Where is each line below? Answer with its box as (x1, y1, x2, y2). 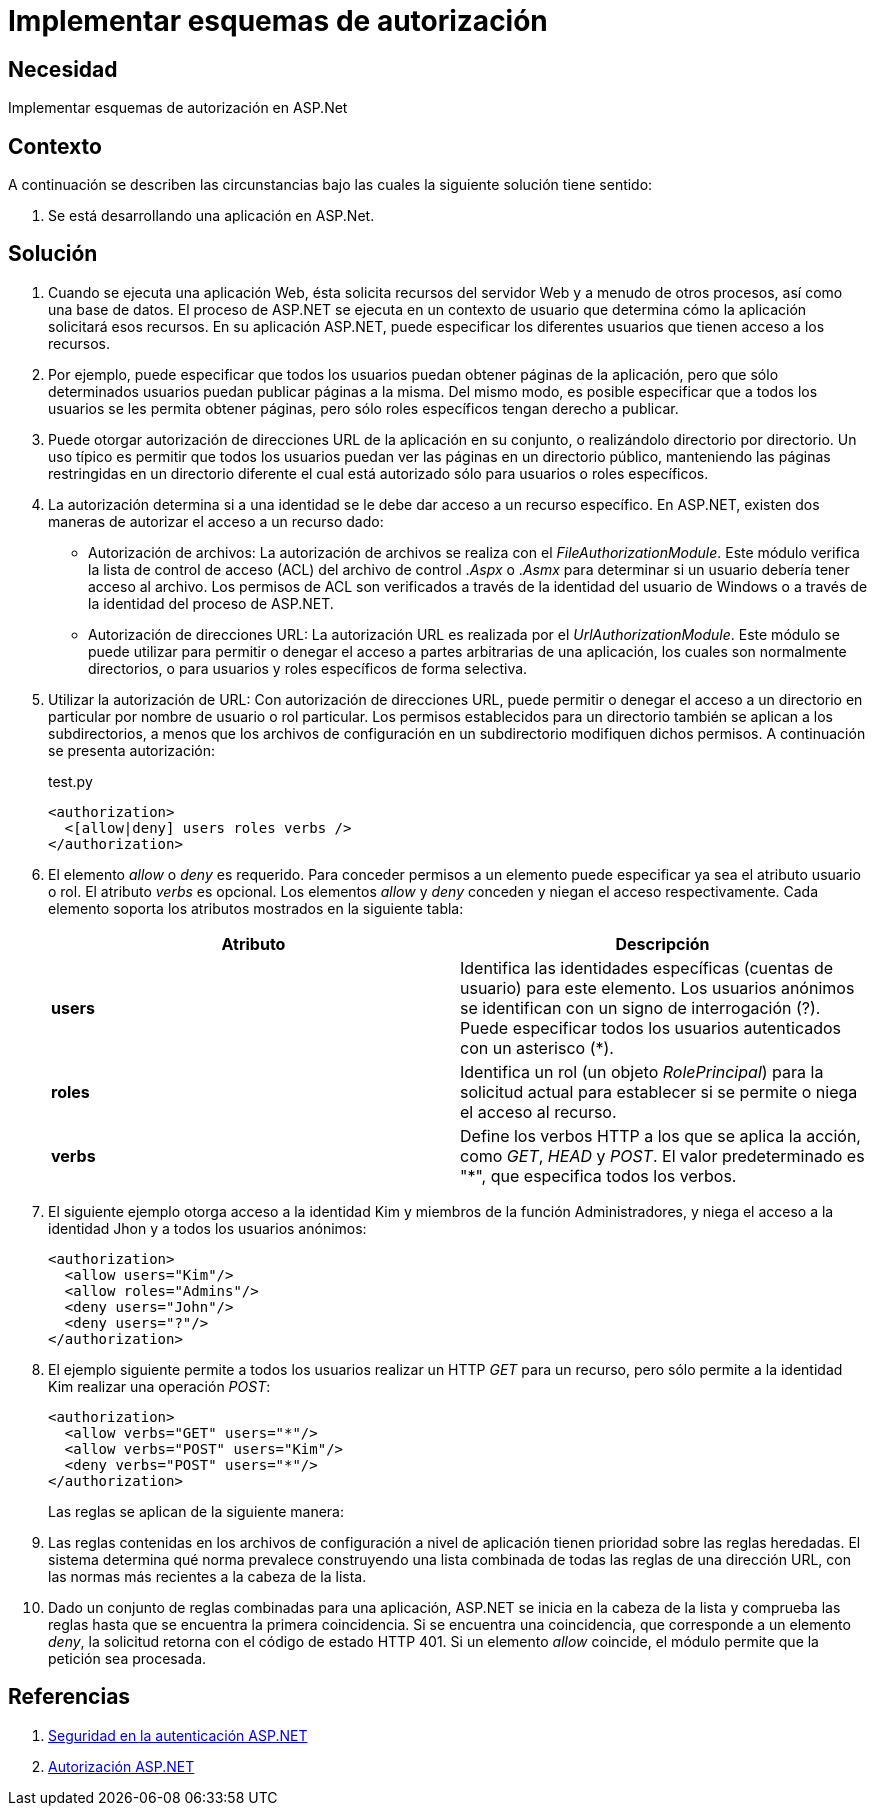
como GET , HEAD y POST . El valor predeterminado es (460, 1145, 865, 1166)
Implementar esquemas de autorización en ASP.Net (8, 99, 348, 117)
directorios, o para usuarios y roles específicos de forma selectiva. (88, 659, 528, 677)
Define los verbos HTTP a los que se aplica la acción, (460, 1125, 861, 1146)
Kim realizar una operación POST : (48, 1377, 271, 1395)
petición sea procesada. (48, 1649, 207, 1667)
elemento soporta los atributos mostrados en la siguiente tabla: (48, 899, 464, 917)
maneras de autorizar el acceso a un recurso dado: (48, 512, 384, 530)
